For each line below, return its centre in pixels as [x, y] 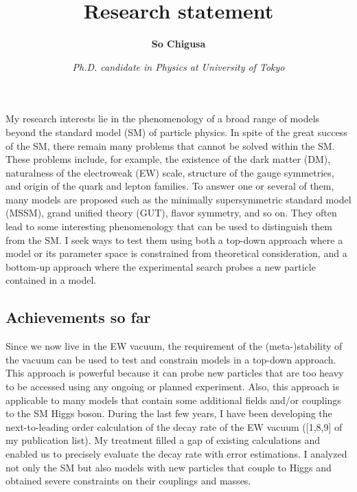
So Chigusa [178, 44]
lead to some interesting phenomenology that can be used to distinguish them [169, 226]
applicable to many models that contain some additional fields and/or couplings [173, 400]
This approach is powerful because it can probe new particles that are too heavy [175, 373]
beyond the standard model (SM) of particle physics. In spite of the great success [176, 132]
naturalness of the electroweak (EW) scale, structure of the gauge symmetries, [170, 172]
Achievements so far [78, 317]
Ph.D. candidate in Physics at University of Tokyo [178, 66]
